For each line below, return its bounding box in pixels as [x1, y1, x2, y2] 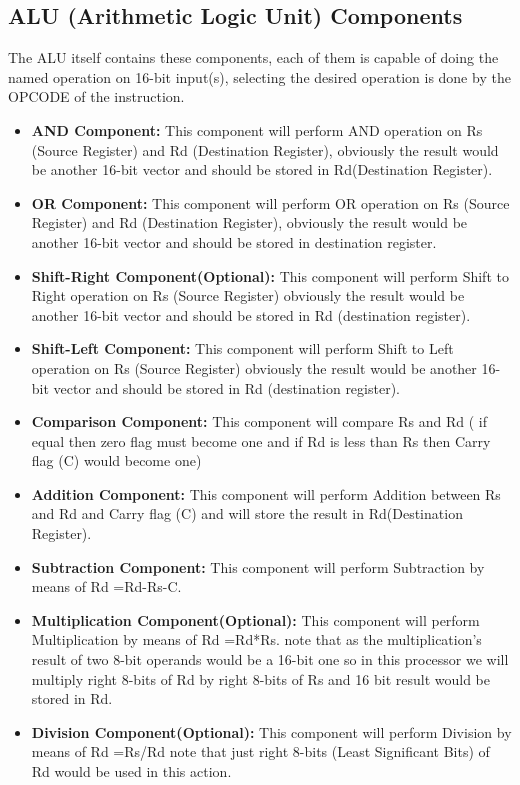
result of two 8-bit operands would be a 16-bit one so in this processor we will [31, 649, 509, 670]
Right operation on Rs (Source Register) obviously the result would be [31, 285, 465, 306]
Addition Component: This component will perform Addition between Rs [31, 483, 501, 504]
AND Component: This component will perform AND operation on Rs [31, 119, 483, 140]
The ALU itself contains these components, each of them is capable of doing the [8, 47, 499, 68]
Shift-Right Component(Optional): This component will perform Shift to [31, 265, 509, 286]
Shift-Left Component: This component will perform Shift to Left [31, 338, 454, 359]
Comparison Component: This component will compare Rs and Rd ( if [31, 411, 487, 432]
